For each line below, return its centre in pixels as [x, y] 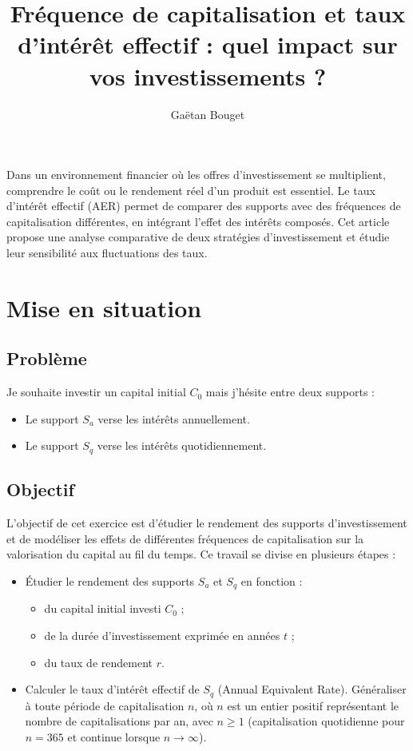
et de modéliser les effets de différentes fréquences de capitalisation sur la [185, 538]
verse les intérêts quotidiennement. [182, 445]
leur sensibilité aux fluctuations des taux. [107, 253]
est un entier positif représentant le [313, 705]
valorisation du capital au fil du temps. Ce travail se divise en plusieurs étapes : [201, 554]
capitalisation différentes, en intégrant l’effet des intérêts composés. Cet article [198, 221]
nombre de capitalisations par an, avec [119, 721]
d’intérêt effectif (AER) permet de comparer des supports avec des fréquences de [204, 206]
